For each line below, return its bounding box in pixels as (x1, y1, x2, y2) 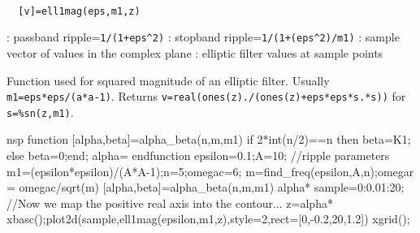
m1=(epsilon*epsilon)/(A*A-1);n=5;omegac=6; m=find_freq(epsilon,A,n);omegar (6, 162, 414, 179)
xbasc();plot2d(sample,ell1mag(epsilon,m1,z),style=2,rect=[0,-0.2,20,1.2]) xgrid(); (6, 210, 410, 227)
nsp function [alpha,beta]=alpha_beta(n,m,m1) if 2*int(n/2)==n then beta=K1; (6, 131, 411, 148)
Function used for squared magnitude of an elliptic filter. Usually (6, 71, 330, 88)
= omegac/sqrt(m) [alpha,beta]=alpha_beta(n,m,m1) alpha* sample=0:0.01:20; (6, 179, 405, 196)
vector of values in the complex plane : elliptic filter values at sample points (6, 44, 383, 61)
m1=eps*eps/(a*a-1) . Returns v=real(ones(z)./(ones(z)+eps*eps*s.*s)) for (6, 88, 406, 105)
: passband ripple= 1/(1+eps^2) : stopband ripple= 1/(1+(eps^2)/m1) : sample (6, 28, 400, 45)
